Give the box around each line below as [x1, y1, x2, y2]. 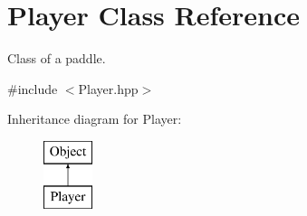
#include [7, 79, 58, 98]
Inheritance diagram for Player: [7, 109, 182, 128]
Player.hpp [78, 79, 139, 98]
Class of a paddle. [7, 49, 106, 68]
